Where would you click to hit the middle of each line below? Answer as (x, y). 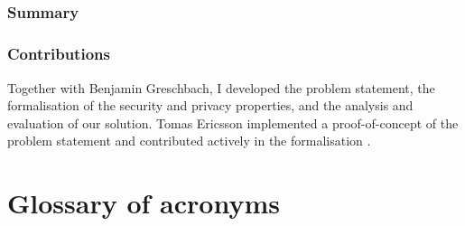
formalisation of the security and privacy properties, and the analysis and (210, 105)
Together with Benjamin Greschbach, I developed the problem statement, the (221, 87)
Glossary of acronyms (144, 203)
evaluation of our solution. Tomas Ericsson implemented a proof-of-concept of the (233, 122)
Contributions (59, 54)
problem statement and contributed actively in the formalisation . (189, 141)
